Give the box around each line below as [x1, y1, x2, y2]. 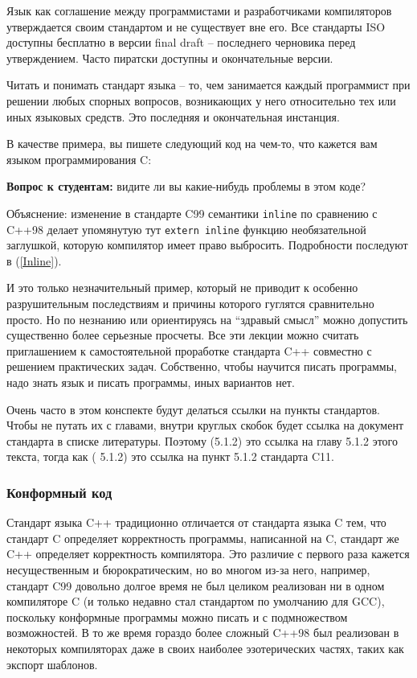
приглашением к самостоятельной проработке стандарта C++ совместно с [6, 342, 372, 359]
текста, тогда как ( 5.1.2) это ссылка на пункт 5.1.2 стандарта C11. [6, 448, 334, 465]
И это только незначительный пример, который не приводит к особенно [6, 279, 358, 296]
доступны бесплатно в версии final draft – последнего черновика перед [6, 34, 356, 51]
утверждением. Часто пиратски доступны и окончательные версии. [6, 49, 333, 66]
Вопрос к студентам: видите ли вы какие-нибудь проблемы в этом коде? [6, 178, 366, 195]
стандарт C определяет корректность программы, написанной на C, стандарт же [6, 529, 399, 546]
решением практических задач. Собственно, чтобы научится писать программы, [6, 358, 397, 375]
